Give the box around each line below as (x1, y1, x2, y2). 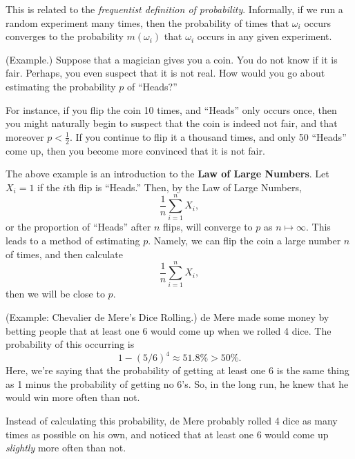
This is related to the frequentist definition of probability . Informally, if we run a (6, 2, 343, 16)
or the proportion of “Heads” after (6, 219, 151, 234)
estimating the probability (6, 79, 116, 93)
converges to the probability (6, 29, 124, 43)
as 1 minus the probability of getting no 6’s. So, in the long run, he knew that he (6, 376, 349, 391)
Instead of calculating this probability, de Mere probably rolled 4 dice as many (6, 413, 338, 428)
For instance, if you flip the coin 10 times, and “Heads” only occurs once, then (6, 102, 337, 117)
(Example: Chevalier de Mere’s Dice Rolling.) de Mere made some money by (6, 309, 329, 324)
